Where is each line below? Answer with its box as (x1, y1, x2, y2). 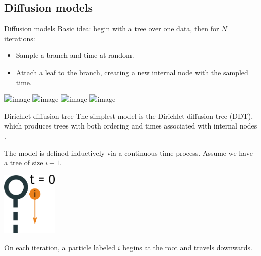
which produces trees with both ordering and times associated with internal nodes (4, 120, 257, 131)
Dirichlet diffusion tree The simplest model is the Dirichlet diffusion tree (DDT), (4, 110, 253, 121)
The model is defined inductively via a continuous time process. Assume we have (4, 147, 253, 158)
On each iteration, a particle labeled (4, 242, 115, 252)
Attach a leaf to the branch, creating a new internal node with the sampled (16, 67, 248, 77)
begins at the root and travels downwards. (122, 242, 252, 252)
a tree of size (4, 157, 43, 168)
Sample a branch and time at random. (16, 50, 134, 60)
